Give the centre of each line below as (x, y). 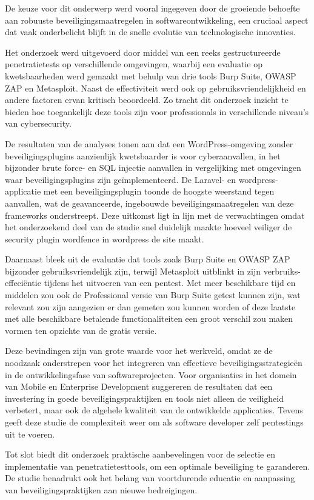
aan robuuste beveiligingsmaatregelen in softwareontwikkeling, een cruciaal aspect (157, 20)
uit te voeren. (30, 434)
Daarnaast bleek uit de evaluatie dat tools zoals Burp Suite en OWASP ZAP (148, 259)
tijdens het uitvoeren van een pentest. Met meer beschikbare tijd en (170, 283)
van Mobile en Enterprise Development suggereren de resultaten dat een (139, 386)
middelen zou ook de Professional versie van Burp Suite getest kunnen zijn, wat (153, 295)
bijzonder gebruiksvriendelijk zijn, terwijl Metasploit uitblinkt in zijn (133, 271)
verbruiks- (282, 271)
